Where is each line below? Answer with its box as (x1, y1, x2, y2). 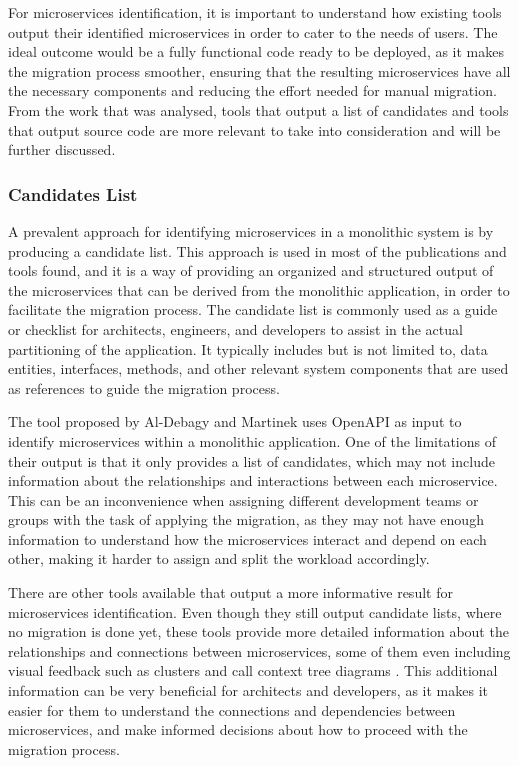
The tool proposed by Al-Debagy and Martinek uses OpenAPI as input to (8, 411, 462, 432)
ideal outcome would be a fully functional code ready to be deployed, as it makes (8, 41, 505, 62)
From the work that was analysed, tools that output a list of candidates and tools (8, 99, 509, 120)
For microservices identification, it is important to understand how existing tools (8, 2, 502, 22)
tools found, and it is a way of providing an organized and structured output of (8, 260, 494, 281)
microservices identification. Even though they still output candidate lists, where (8, 601, 502, 622)
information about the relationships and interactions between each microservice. (8, 470, 498, 491)
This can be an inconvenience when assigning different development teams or (8, 489, 479, 510)
